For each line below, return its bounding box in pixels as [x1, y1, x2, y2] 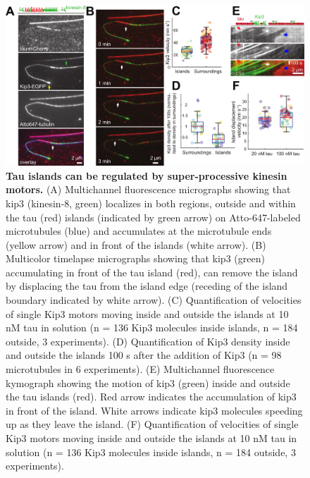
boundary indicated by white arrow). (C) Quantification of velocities [6, 293, 302, 307]
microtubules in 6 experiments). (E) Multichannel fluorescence [6, 362, 275, 376]
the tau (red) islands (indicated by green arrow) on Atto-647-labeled [6, 209, 301, 224]
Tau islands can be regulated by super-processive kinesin [6, 168, 287, 183]
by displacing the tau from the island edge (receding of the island [6, 278, 288, 293]
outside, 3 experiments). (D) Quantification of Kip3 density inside [6, 333, 290, 348]
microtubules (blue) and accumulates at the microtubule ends [6, 223, 272, 238]
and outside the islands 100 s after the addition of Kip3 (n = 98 [6, 348, 282, 362]
